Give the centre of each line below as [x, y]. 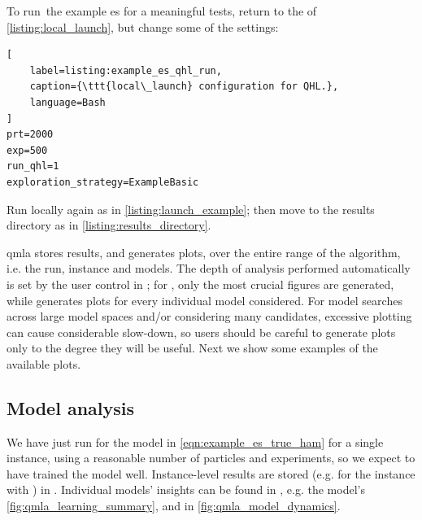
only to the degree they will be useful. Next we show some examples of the [192, 348]
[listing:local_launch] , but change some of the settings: [143, 26]
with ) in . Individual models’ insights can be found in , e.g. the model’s [186, 489]
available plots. [44, 363]
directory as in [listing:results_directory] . [109, 225]
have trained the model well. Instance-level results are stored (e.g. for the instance [211, 473]
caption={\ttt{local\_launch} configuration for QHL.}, [184, 87]
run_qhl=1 [33, 166]
